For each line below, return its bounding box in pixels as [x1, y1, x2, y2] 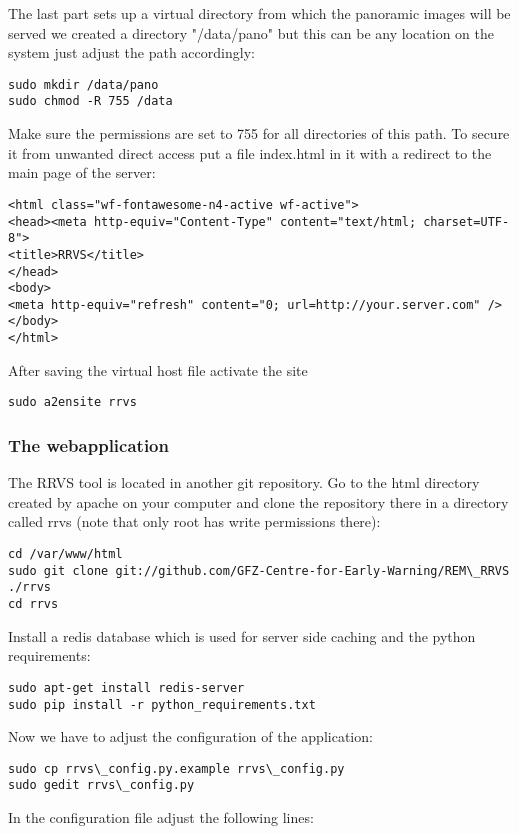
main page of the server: [8, 162, 156, 183]
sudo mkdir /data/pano [8, 77, 159, 92]
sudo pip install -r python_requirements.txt [8, 697, 316, 712]
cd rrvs [8, 597, 59, 611]
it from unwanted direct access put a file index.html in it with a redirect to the [8, 142, 492, 163]
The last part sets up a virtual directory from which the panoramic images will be [8, 3, 511, 23]
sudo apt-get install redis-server [8, 680, 245, 695]
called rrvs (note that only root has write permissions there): [8, 511, 381, 532]
